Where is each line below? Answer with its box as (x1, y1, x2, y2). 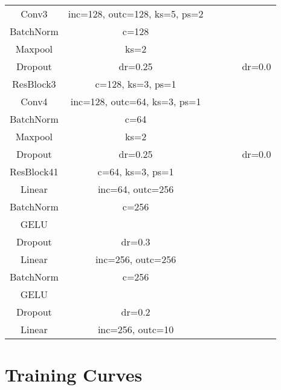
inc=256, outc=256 (95, 252, 176, 266)
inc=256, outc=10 (97, 322, 174, 336)
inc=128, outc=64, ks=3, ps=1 (70, 94, 201, 108)
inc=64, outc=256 (97, 182, 174, 196)
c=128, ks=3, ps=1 (95, 77, 176, 91)
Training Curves (5, 362, 143, 387)
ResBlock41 (10, 164, 59, 178)
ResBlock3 (12, 77, 56, 91)
